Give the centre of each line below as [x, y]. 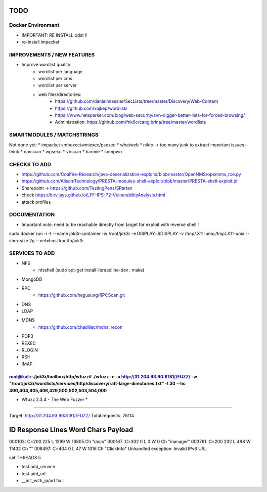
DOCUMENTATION [32, 215]
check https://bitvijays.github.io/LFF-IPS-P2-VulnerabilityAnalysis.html [93, 195]
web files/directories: [60, 94]
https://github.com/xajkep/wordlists [91, 108]
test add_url [34, 473]
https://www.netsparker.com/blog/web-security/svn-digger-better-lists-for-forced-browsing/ [150, 115]
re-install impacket [41, 42]
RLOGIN [30, 350]
